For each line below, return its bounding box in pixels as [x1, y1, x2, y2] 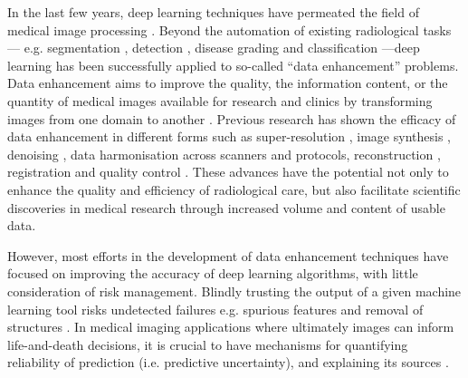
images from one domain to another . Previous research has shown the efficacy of [7, 109, 456, 128]
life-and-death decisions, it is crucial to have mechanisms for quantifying [7, 334, 408, 354]
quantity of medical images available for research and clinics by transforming [7, 91, 433, 110]
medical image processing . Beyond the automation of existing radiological [7, 20, 419, 39]
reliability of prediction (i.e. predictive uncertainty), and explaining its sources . [7, 353, 449, 372]
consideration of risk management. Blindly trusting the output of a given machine [7, 281, 462, 300]
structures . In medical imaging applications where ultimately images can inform [7, 317, 454, 336]
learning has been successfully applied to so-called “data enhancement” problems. [7, 55, 459, 74]
